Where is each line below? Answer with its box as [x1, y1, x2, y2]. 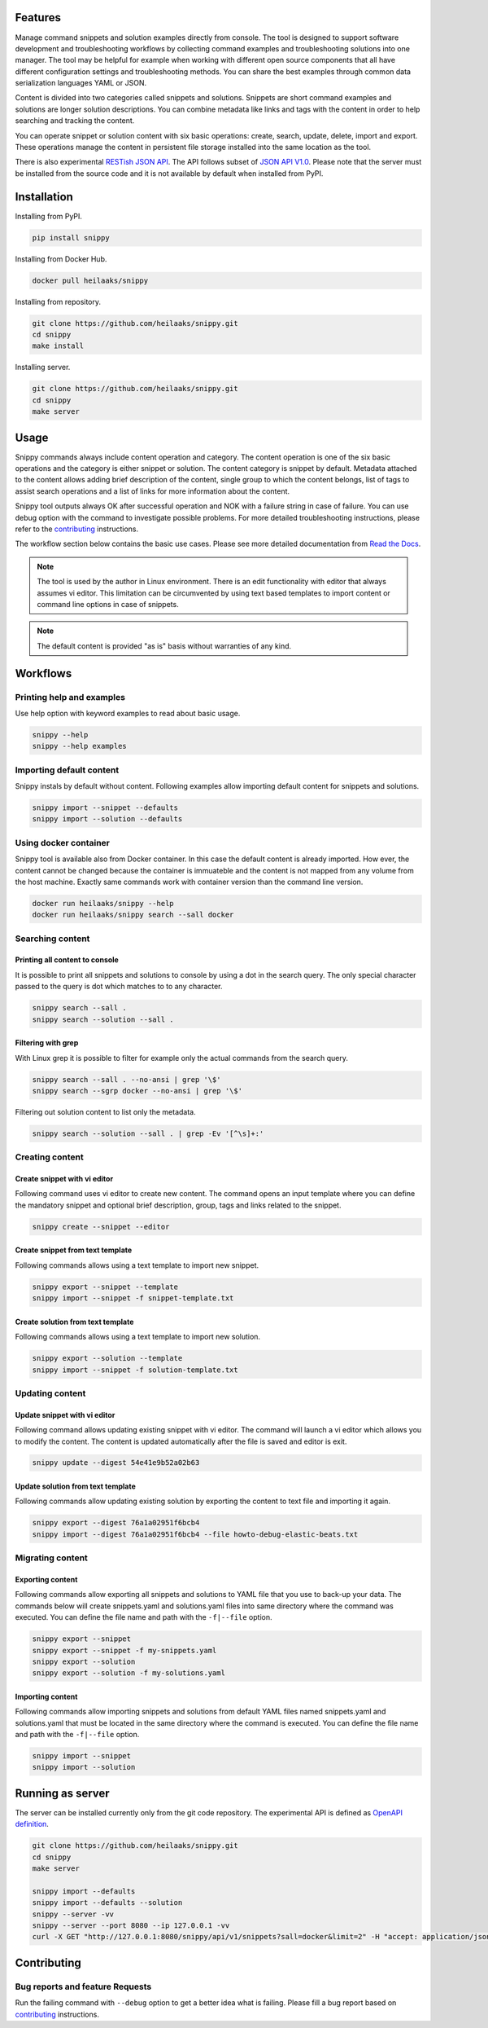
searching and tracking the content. [15, 116, 135, 125]
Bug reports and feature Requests [15, 1981, 152, 1992]
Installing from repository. [15, 297, 102, 306]
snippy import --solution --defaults [32, 815, 183, 824]
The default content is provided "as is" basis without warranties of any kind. [37, 640, 292, 651]
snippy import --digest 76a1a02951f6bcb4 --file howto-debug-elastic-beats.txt [32, 1529, 359, 1539]
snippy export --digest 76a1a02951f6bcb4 [32, 1518, 200, 1528]
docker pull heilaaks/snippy [32, 275, 149, 285]
